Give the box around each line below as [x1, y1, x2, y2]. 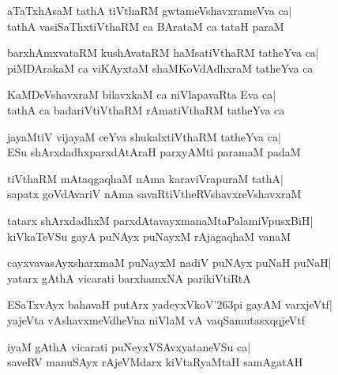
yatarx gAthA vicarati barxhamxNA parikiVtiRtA [7, 269, 251, 286]
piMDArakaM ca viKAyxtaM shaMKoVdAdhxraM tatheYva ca [7, 59, 314, 76]
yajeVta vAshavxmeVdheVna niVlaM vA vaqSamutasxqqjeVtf [7, 311, 306, 328]
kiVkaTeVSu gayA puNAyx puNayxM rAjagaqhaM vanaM [7, 227, 291, 244]
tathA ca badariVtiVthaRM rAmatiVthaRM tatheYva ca [7, 101, 285, 118]
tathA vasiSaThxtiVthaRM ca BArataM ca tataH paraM [7, 17, 284, 34]
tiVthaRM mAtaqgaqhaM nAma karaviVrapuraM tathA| [7, 170, 284, 186]
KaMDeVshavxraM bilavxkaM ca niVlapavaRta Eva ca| [7, 86, 276, 103]
